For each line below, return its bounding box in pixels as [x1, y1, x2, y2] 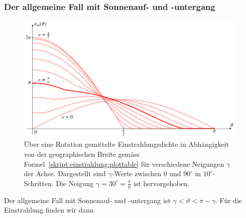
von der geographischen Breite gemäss [24, 149, 140, 159]
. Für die [215, 195, 242, 205]
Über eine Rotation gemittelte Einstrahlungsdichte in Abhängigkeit [24, 139, 229, 149]
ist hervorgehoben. [133, 178, 190, 188]
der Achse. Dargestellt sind [24, 168, 106, 179]
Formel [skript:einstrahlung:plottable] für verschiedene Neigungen [24, 158, 225, 169]
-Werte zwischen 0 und [112, 168, 181, 179]
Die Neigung [56, 178, 94, 188]
